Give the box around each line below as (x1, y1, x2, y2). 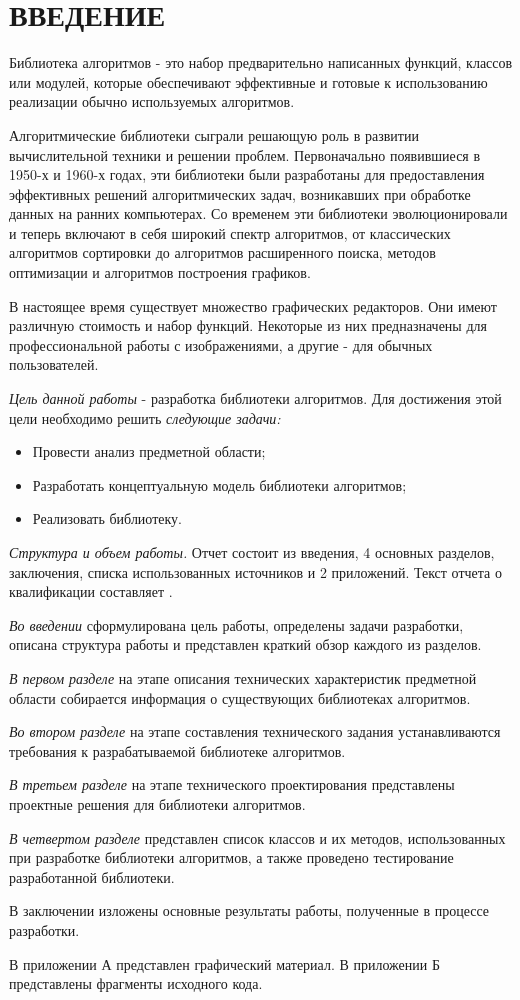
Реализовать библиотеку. (32, 508, 183, 529)
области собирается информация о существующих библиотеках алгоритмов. (9, 687, 471, 708)
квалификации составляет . (9, 581, 173, 602)
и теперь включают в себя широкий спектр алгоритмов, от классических (9, 222, 451, 243)
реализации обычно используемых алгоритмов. (9, 91, 295, 112)
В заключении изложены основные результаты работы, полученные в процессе (9, 900, 490, 921)
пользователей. (9, 354, 99, 375)
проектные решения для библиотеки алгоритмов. (9, 793, 306, 814)
